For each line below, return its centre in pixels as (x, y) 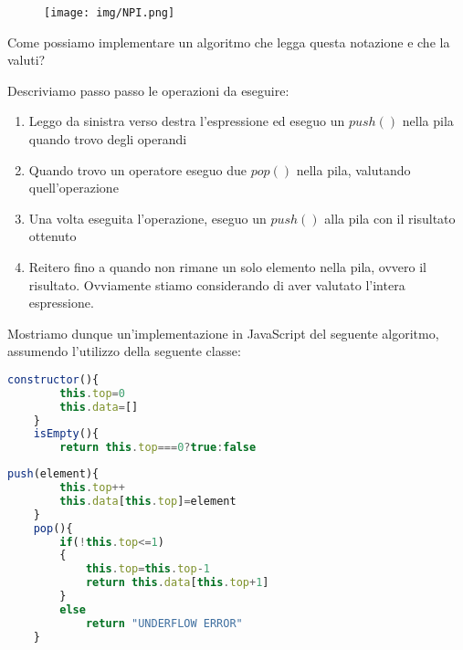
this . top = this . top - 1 (148, 569)
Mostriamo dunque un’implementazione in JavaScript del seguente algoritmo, (223, 333)
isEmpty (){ (66, 434)
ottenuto (53, 236)
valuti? (26, 60)
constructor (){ (53, 379)
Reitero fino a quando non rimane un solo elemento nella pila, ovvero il (227, 267)
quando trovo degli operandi (108, 139)
